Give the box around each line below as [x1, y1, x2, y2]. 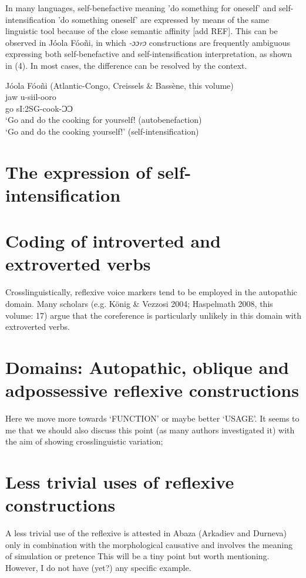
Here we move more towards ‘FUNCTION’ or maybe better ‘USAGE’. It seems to [5, 412, 300, 425]
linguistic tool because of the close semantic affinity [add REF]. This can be [5, 25, 278, 37]
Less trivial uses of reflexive [5, 470, 234, 494]
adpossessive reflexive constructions [5, 378, 299, 402]
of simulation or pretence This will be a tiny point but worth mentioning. [5, 550, 270, 562]
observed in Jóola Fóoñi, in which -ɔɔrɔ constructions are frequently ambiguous [5, 36, 291, 48]
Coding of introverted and [5, 229, 221, 253]
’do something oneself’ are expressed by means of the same [58, 13, 269, 25]
